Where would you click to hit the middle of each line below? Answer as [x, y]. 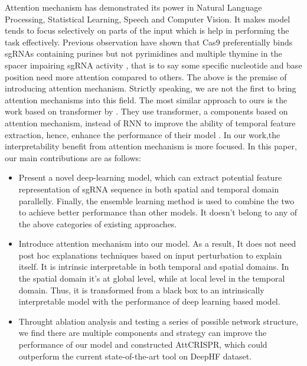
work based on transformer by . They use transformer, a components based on [146, 111]
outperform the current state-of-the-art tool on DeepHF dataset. [135, 356]
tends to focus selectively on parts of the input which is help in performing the [147, 30]
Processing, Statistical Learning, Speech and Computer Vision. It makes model [148, 19]
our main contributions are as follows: [73, 157]
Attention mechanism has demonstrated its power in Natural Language [133, 7]
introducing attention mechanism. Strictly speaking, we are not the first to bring [151, 88]
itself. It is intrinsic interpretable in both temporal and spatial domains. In [154, 267]
